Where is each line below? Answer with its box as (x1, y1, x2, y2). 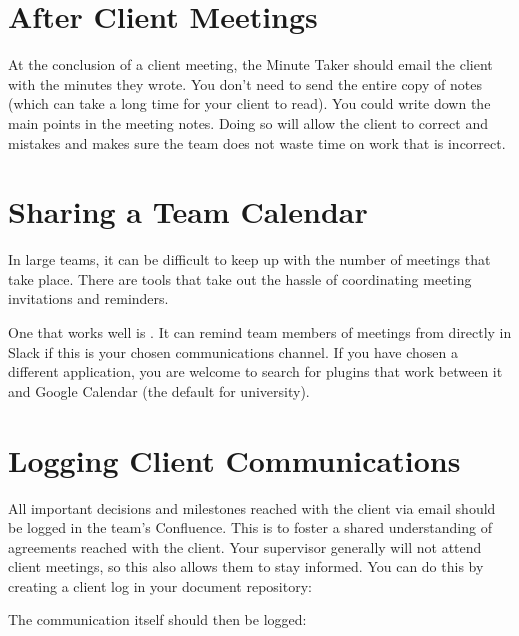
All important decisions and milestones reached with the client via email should (8, 497, 496, 518)
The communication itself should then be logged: (8, 609, 307, 630)
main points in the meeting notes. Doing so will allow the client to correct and (8, 112, 488, 133)
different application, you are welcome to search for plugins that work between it (8, 361, 503, 382)
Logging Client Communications (8, 439, 461, 480)
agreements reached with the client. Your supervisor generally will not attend (8, 536, 482, 557)
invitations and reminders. (8, 288, 169, 309)
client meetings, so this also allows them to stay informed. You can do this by (8, 556, 484, 577)
